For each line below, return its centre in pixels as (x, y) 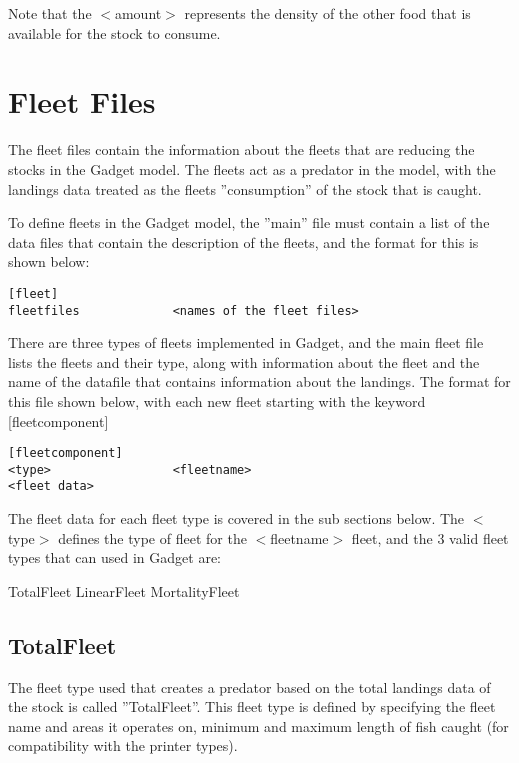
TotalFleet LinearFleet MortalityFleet (124, 590)
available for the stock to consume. (114, 32)
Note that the (50, 13)
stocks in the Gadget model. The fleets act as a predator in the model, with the (252, 168)
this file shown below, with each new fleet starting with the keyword (217, 400)
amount (138, 13)
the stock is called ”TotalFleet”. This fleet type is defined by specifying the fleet (252, 706)
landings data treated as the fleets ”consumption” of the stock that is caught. (245, 188)
